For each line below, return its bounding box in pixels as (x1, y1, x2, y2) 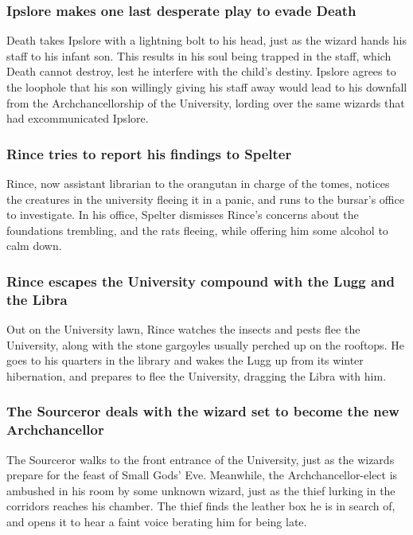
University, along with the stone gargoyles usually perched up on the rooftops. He (6, 336, 404, 353)
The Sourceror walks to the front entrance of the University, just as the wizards (6, 451, 395, 467)
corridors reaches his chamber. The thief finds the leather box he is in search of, (6, 498, 395, 514)
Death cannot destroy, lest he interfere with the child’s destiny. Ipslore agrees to (6, 63, 396, 80)
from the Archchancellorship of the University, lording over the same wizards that (6, 94, 405, 111)
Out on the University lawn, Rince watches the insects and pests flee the (6, 321, 360, 338)
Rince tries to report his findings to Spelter (6, 143, 292, 163)
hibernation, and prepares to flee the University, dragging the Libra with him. (6, 367, 387, 384)
